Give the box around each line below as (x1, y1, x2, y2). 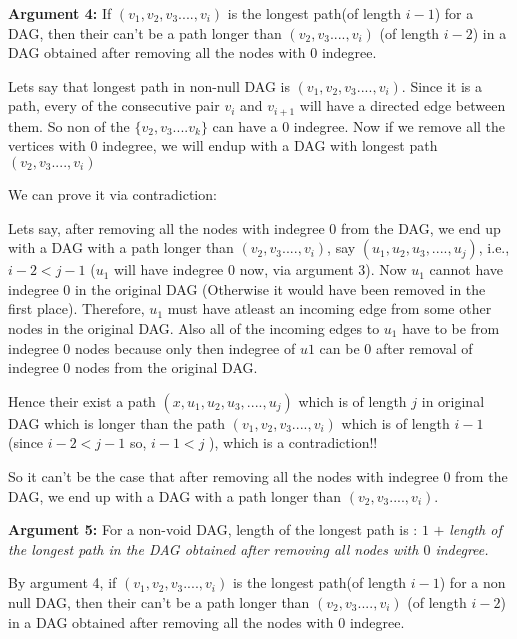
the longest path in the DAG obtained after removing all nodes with (8, 538, 419, 559)
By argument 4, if (8, 572, 117, 593)
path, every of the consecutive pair (8, 95, 220, 116)
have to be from (402, 317, 500, 338)
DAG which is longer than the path (8, 412, 226, 433)
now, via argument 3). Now (239, 259, 407, 280)
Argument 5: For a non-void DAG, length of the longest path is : (8, 519, 418, 540)
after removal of (375, 337, 473, 358)
